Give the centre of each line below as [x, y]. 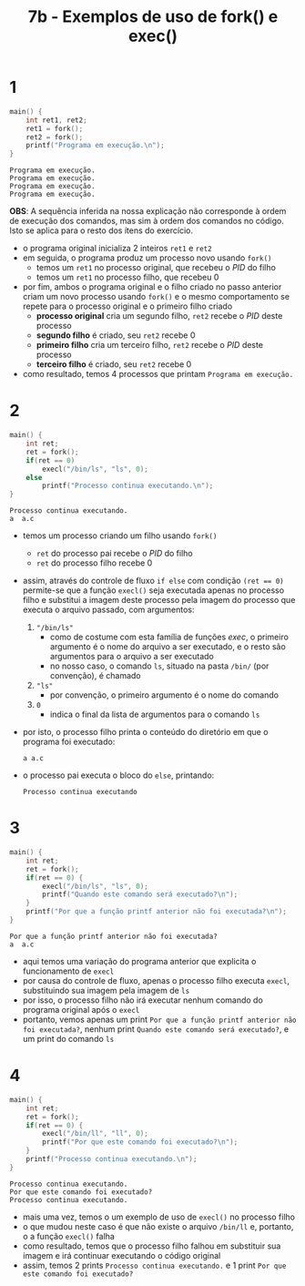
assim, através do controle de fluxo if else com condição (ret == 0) [153, 581]
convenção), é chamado [95, 676]
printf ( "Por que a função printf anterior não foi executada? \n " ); [156, 912]
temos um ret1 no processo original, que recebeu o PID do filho [156, 268]
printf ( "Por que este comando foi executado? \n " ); [140, 1142]
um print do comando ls [68, 1038]
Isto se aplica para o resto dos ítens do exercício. [102, 230]
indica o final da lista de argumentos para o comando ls [155, 714]
